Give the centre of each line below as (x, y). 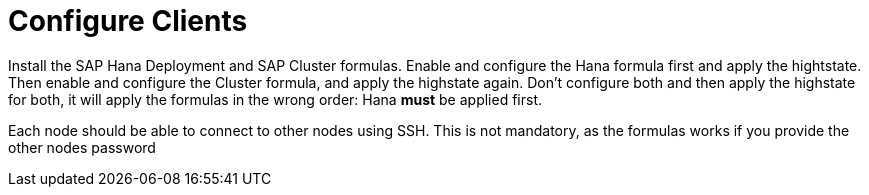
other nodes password (82, 147)
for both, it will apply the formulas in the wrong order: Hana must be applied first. (275, 99)
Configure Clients (128, 21)
